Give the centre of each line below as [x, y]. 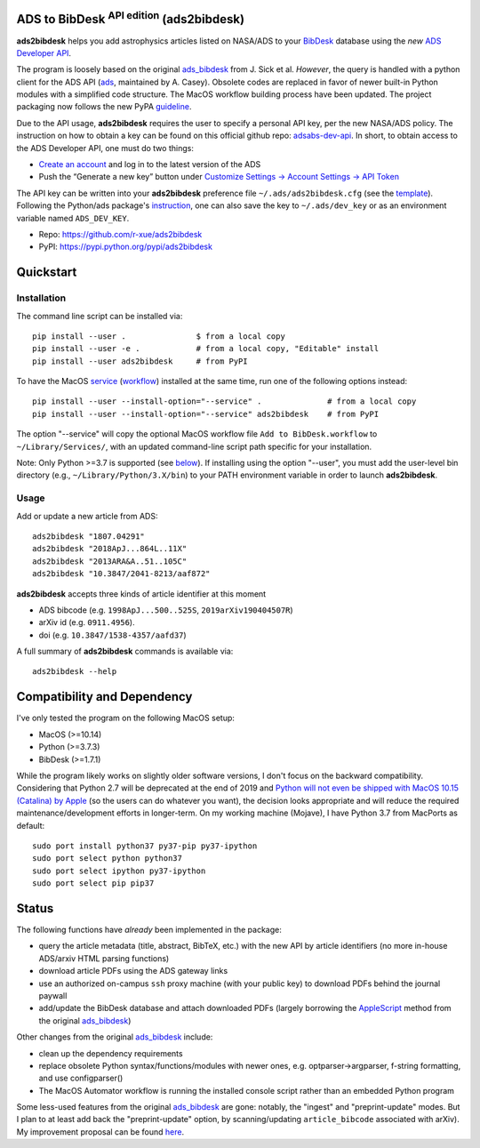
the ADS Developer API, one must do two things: [105, 148]
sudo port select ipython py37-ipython [119, 871]
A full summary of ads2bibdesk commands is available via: [125, 651]
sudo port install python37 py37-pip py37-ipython [145, 846]
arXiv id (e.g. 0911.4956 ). [87, 622]
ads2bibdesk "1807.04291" [89, 536]
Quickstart [47, 273]
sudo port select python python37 [107, 859]
